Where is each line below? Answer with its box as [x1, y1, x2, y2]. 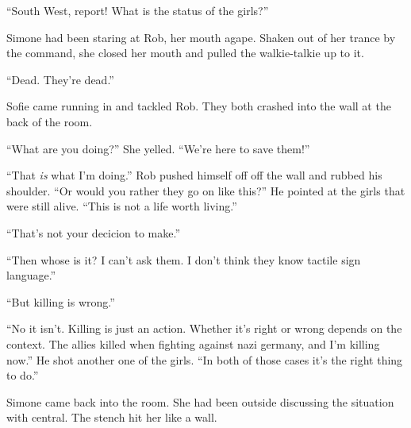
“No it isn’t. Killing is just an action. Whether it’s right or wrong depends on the [6, 320, 402, 337]
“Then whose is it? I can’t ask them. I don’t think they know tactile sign [6, 251, 361, 268]
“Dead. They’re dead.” [6, 71, 114, 87]
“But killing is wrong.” [6, 293, 115, 310]
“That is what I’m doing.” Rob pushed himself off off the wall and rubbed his [6, 167, 382, 183]
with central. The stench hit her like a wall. [6, 409, 217, 426]
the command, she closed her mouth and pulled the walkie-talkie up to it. [6, 44, 364, 61]
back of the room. [6, 113, 93, 129]
